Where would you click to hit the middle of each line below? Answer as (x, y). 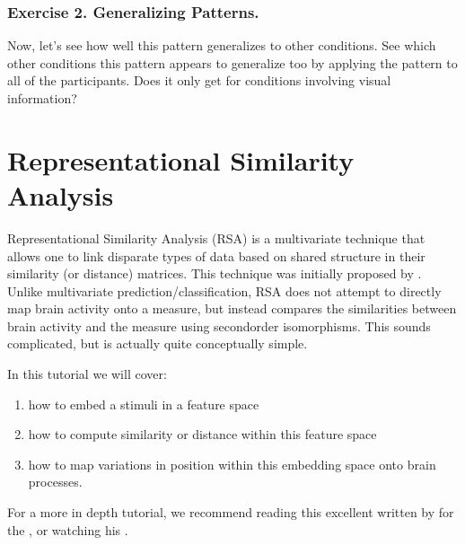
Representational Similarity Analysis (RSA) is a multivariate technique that (216, 237)
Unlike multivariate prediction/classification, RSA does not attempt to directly (224, 290)
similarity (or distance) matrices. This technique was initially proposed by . (215, 273)
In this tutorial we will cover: (87, 374)
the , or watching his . (68, 529)
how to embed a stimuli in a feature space (144, 404)
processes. (55, 482)
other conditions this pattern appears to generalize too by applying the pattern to (232, 62)
